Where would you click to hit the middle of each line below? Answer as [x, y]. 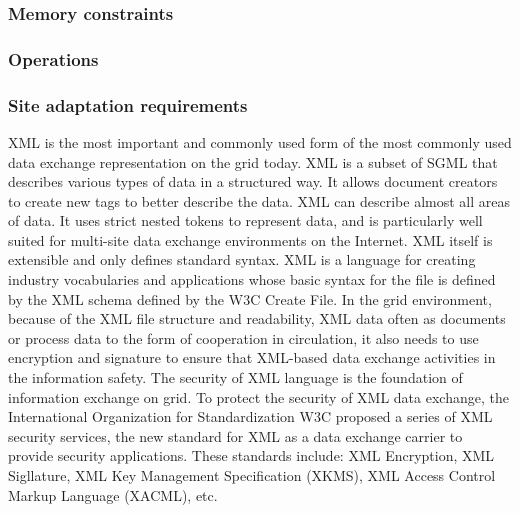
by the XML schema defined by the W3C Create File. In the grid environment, [250, 298]
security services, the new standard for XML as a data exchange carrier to [235, 435]
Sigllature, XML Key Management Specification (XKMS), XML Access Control [252, 475]
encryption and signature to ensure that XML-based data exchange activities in [252, 357]
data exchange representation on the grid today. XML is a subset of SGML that [253, 161]
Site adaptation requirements [128, 104]
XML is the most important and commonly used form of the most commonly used [260, 141]
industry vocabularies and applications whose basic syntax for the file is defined [252, 279]
